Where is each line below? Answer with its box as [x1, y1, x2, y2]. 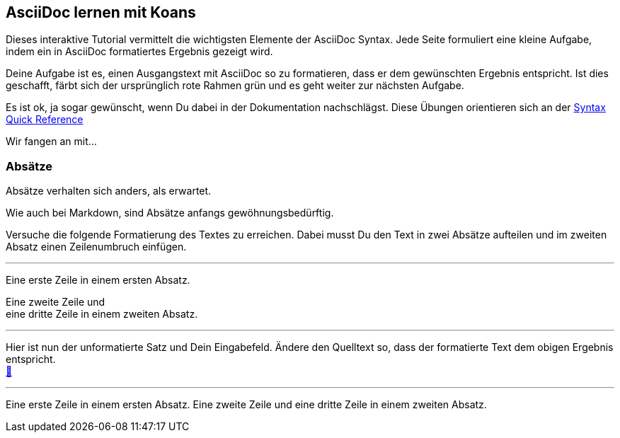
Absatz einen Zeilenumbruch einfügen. [6, 241, 187, 253]
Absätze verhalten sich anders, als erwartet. [6, 185, 212, 197]
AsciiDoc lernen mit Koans [6, 4, 196, 21]
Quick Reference [6, 113, 84, 126]
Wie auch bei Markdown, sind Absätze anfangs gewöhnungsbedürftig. [6, 207, 334, 219]
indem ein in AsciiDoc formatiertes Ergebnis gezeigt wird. [6, 45, 273, 58]
